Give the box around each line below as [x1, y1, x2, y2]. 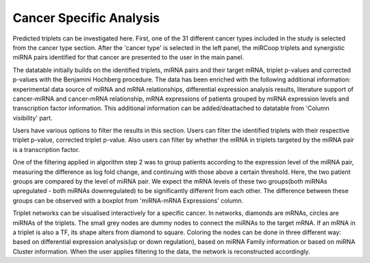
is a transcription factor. [12, 145, 80, 153]
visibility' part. [12, 114, 53, 122]
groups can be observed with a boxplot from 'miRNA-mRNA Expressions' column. [12, 196, 244, 205]
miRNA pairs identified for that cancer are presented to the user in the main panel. [12, 53, 245, 62]
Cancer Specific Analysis [12, 10, 160, 25]
